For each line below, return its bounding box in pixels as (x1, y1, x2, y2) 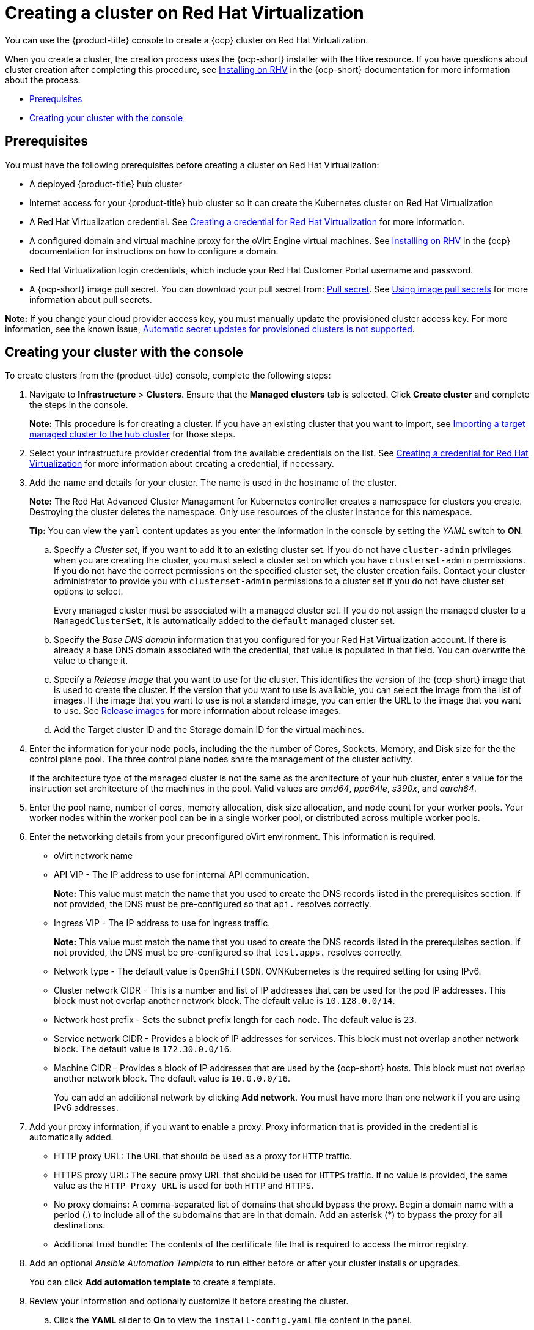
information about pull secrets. (29, 294, 152, 305)
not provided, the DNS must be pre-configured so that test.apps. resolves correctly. (54, 947, 403, 958)
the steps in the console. (29, 399, 128, 411)
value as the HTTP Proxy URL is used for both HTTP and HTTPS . (54, 1180, 314, 1191)
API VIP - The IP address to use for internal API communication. (54, 869, 309, 880)
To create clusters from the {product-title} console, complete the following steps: (5, 370, 331, 381)
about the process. (5, 74, 81, 85)
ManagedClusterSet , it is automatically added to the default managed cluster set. (54, 615, 395, 626)
